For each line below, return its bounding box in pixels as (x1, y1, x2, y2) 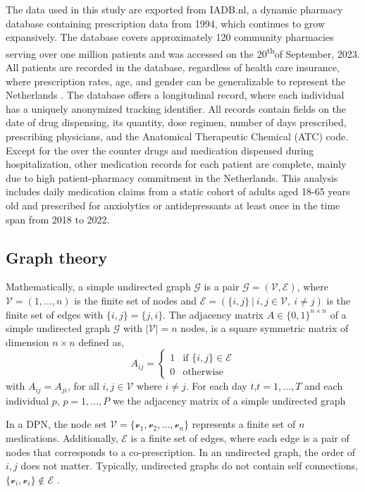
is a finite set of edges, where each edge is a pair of (130, 430, 349, 445)
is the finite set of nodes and (74, 293, 197, 307)
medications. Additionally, (6, 430, 118, 445)
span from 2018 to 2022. (6, 211, 110, 226)
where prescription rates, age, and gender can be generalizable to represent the (6, 73, 345, 88)
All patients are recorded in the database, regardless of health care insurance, (6, 60, 340, 75)
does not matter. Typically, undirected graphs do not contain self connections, (20, 458, 358, 473)
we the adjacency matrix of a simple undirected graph (112, 393, 346, 407)
